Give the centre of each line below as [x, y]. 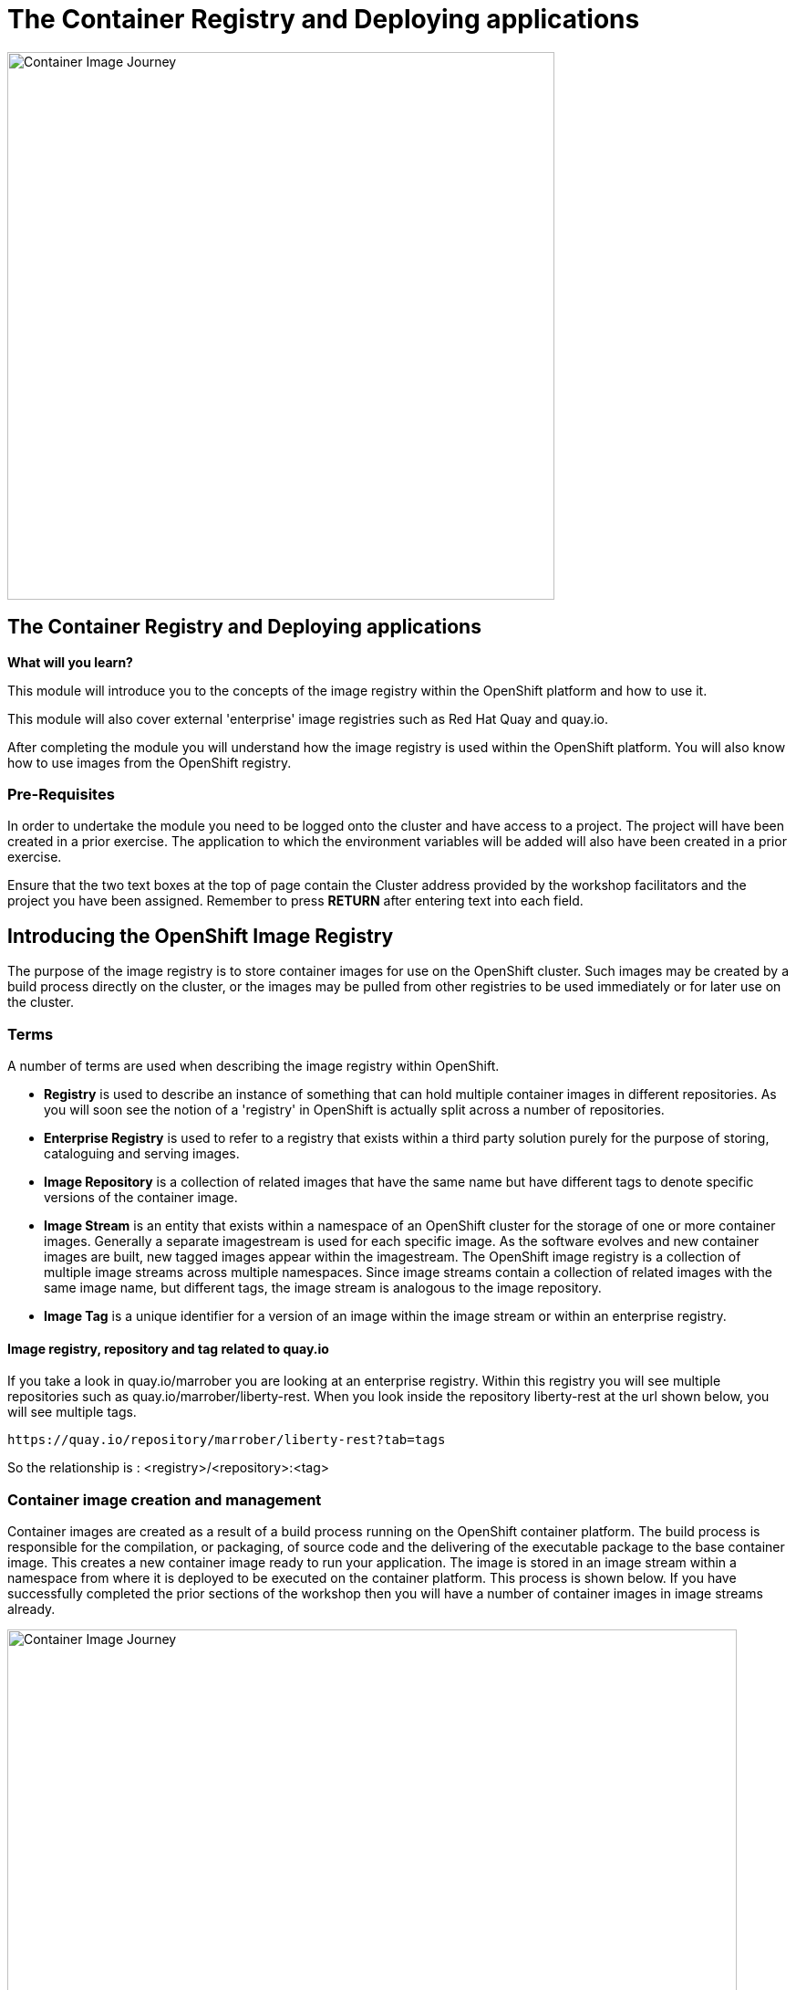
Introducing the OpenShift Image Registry [201, 936]
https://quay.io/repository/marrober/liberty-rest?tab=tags [227, 1440]
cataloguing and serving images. [142, 1153]
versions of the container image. [141, 1197]
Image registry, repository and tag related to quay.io [168, 1348]
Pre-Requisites [61, 794]
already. [31, 1608]
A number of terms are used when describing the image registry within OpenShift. [253, 1065]
